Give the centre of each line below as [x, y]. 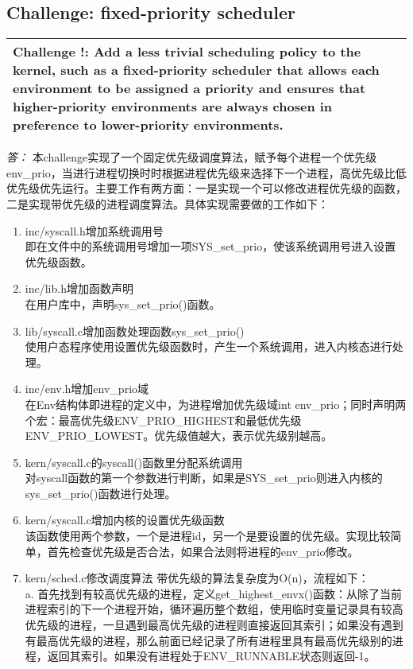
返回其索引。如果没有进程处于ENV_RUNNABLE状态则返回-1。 [211, 656]
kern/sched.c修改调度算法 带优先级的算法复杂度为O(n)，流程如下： [197, 578]
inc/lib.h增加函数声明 [79, 288]
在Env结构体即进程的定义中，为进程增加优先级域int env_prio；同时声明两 [216, 404]
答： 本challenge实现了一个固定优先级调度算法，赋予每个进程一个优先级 [192, 157]
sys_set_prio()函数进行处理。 [100, 493]
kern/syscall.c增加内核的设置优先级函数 [125, 520]
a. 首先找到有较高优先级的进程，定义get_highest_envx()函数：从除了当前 [213, 593]
